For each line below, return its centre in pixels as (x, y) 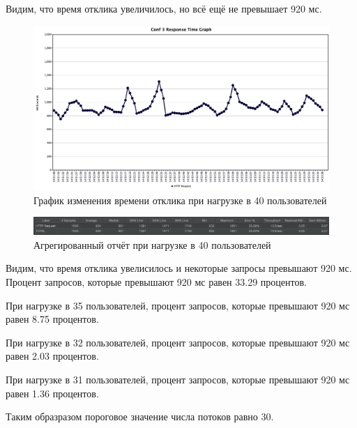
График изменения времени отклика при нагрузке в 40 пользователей (180, 200)
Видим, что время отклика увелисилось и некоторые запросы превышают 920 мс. (179, 268)
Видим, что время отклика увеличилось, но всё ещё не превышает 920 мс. (164, 8)
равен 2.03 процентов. (52, 356)
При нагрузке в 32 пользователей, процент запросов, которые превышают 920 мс (178, 342)
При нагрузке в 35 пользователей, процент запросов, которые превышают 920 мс (178, 305)
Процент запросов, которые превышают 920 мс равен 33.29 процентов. (156, 282)
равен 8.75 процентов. (52, 319)
